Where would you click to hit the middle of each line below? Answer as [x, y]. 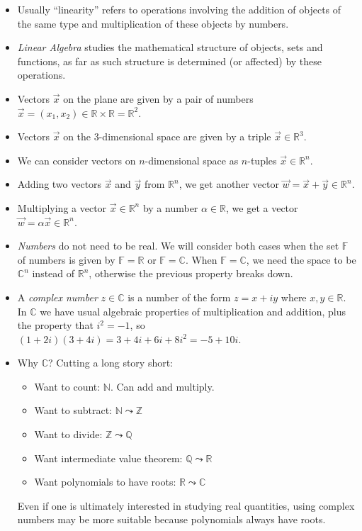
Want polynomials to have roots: [105, 482]
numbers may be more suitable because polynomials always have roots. [171, 519]
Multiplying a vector [62, 207]
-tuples [262, 160]
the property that [55, 325]
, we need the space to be [301, 259]
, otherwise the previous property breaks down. [191, 273]
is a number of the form [179, 297]
